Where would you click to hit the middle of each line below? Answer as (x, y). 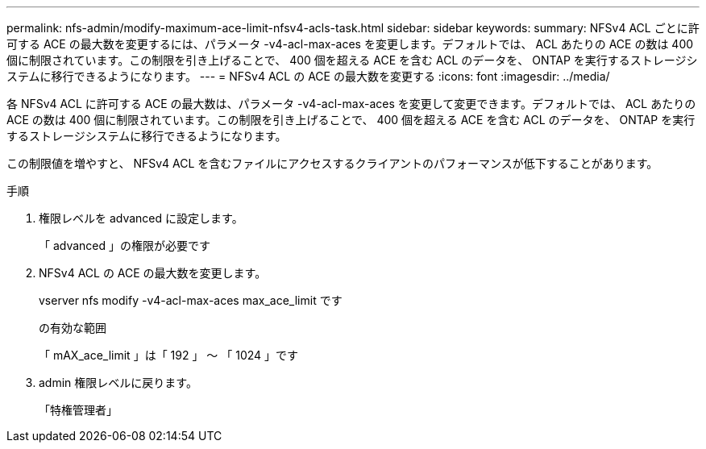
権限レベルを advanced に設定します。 (141, 218)
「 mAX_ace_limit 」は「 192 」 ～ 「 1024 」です (169, 355)
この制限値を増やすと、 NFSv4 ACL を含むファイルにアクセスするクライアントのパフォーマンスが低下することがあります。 (332, 163)
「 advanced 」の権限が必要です (125, 245)
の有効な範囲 (73, 328)
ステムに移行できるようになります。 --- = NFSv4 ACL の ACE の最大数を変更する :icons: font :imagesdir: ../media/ (308, 76)
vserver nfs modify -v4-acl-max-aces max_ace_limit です (191, 300)
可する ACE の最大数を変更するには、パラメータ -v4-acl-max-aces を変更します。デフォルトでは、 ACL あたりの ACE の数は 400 (350, 44)
